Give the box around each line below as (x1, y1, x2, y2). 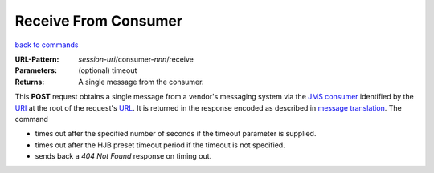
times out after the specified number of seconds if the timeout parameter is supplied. (35, 129, 317, 139)
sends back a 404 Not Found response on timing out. (35, 151, 212, 161)
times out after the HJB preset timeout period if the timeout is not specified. (35, 140, 285, 150)
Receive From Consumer (14, 12, 183, 30)
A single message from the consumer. (78, 77, 204, 86)
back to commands (14, 40, 79, 50)
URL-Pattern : (14, 54, 59, 64)
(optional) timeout (78, 66, 137, 75)
